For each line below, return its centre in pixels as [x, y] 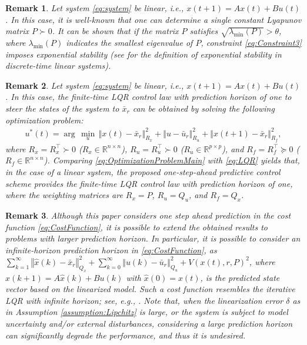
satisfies [204, 31]
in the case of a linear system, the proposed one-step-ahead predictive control [143, 172]
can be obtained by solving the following [203, 108]
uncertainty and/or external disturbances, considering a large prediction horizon [149, 324]
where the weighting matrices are [64, 195]
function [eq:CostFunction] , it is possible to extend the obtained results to [136, 227]
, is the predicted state [240, 277]
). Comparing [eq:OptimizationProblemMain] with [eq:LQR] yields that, [172, 160]
